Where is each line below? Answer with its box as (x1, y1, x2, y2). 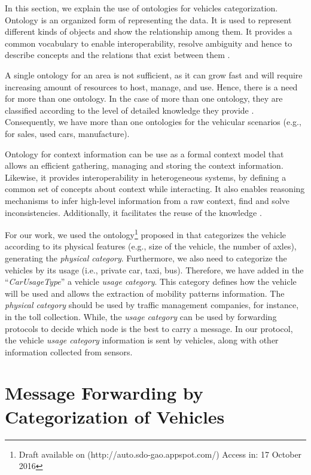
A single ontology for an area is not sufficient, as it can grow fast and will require (5, 68, 303, 81)
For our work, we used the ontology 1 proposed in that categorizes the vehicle (5, 227, 286, 240)
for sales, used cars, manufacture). (5, 127, 130, 139)
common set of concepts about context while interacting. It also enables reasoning (5, 182, 305, 195)
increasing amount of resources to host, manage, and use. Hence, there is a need (5, 80, 298, 93)
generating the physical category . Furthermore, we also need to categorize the (5, 251, 287, 264)
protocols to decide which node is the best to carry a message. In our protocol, (5, 322, 293, 334)
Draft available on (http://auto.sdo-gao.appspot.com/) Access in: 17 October (19, 447, 302, 460)
